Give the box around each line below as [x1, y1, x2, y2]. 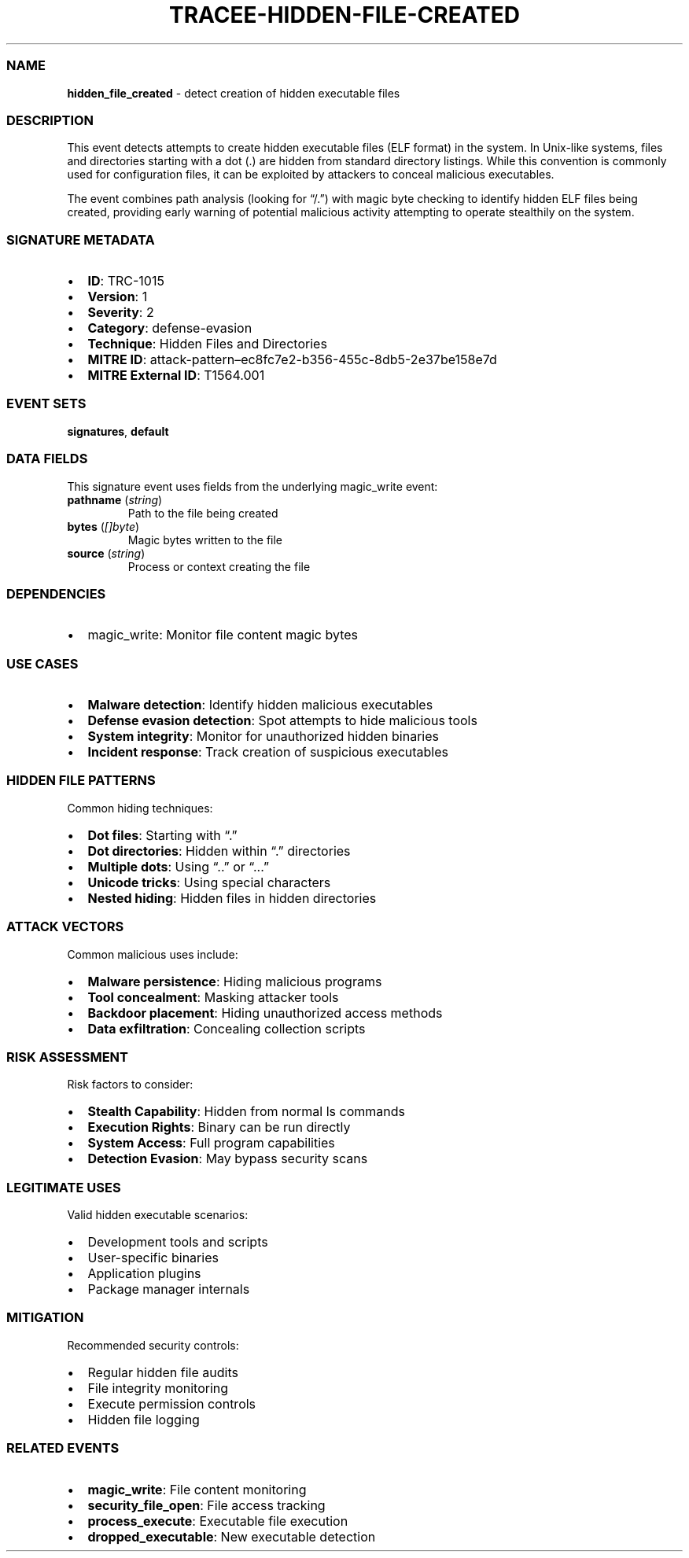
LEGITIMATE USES [6, 1179, 121, 1195]
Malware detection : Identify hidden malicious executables [87, 697, 433, 713]
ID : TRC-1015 [87, 273, 164, 289]
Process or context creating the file [127, 559, 311, 573]
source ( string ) [67, 546, 146, 560]
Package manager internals [87, 1281, 250, 1297]
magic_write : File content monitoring [87, 1481, 307, 1497]
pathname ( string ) [67, 492, 163, 506]
